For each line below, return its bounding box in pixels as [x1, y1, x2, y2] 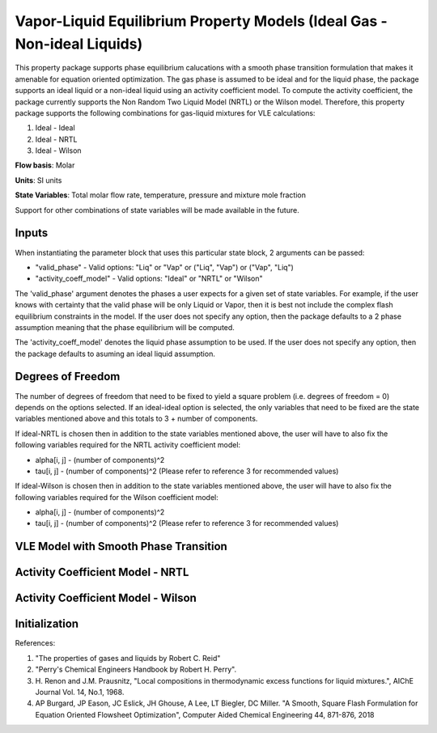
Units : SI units [15, 175, 62, 185]
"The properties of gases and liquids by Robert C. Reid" [35, 653, 221, 663]
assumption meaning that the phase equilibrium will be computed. [15, 322, 235, 332]
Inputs [15, 227, 49, 240]
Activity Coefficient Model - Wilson [15, 591, 197, 605]
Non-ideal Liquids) [15, 35, 143, 53]
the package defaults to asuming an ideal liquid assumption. [15, 349, 216, 358]
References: [15, 638, 56, 648]
